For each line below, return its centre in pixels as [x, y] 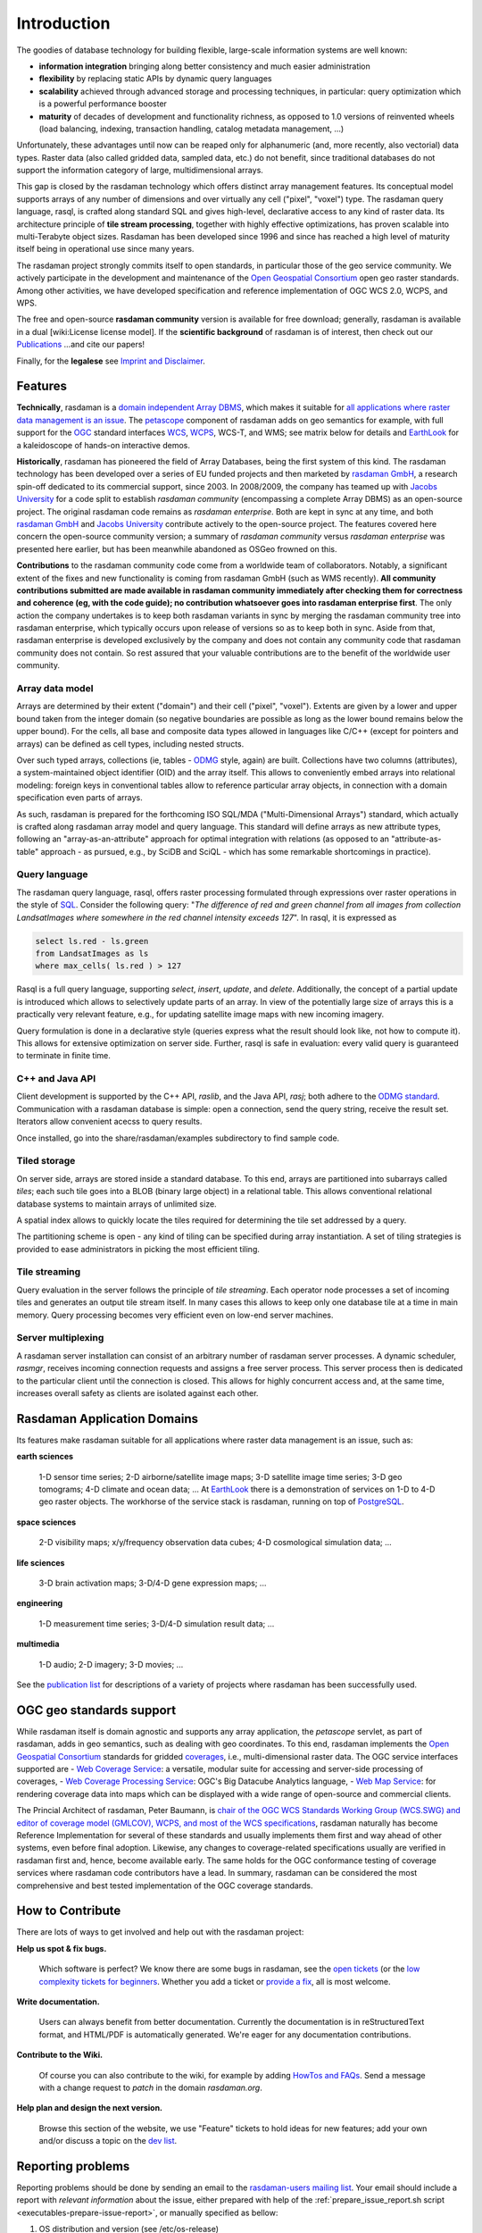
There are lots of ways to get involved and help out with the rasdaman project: [160, 1932]
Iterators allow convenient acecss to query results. [109, 1122]
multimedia [38, 1644]
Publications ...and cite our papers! [81, 345]
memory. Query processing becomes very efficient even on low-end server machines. [175, 1315]
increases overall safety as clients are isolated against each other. [137, 1392]
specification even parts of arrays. [79, 798]
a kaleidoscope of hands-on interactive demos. [104, 445]
